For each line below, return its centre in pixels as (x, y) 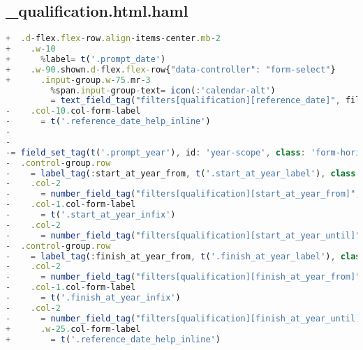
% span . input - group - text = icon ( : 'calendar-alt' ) (163, 90)
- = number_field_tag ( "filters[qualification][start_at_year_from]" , (183, 194)
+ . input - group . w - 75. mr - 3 (78, 80)
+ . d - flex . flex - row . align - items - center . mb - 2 (113, 39)
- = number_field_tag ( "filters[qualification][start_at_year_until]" (183, 235)
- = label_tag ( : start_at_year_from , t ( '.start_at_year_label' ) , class (181, 173)
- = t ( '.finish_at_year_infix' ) (93, 298)
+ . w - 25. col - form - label (73, 329)
